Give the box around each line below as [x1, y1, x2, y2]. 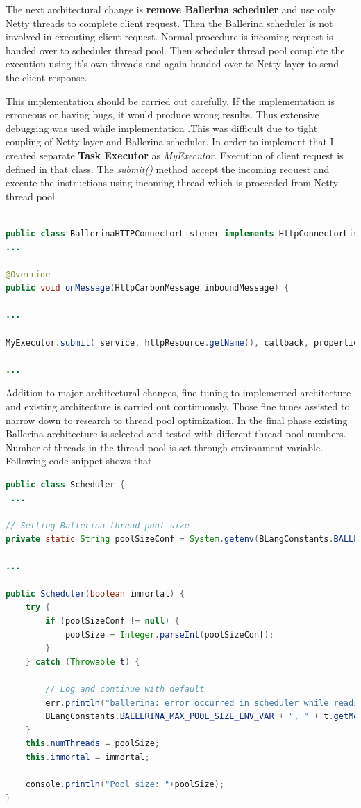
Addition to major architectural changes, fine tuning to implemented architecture [6, 385, 351, 400]
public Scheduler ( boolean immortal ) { [6, 588, 185, 599]
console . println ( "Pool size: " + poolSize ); [25, 779, 225, 790]
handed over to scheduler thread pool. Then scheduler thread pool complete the [6, 42, 345, 57]
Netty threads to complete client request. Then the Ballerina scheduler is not [6, 15, 333, 30]
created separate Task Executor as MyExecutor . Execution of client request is [6, 147, 344, 162]
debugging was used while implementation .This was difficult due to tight [6, 120, 318, 135]
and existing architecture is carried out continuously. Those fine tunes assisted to [6, 399, 350, 414]
